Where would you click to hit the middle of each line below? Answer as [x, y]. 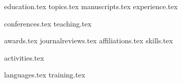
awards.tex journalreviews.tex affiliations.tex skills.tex [89, 40]
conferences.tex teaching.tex [48, 23]
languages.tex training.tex [45, 75]
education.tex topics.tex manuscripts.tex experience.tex [91, 6]
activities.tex [24, 57]
